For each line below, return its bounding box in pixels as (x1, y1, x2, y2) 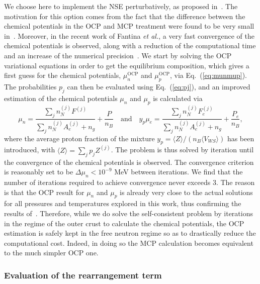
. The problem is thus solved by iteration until (111, 144, 254, 155)
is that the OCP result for (4, 186, 84, 197)
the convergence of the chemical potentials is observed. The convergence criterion (4, 156, 254, 167)
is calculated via (153, 92, 203, 103)
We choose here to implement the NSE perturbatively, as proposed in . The (4, 1, 238, 11)
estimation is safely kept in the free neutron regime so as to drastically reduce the (4, 228, 256, 238)
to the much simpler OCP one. (4, 247, 99, 258)
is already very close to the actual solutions (120, 186, 253, 197)
